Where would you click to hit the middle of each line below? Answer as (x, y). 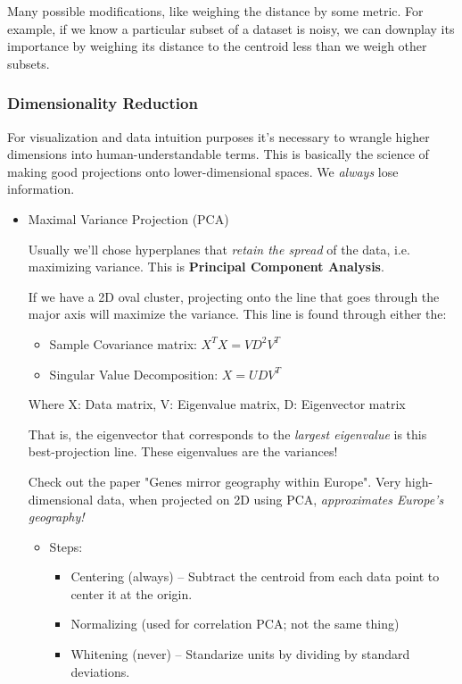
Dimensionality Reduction (103, 103)
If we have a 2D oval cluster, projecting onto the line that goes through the (234, 296)
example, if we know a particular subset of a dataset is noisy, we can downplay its (231, 28)
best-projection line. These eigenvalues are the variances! (183, 451)
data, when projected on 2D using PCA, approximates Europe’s (270, 499)
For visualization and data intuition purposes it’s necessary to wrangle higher (219, 136)
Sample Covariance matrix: (123, 343)
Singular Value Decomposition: (134, 374)
